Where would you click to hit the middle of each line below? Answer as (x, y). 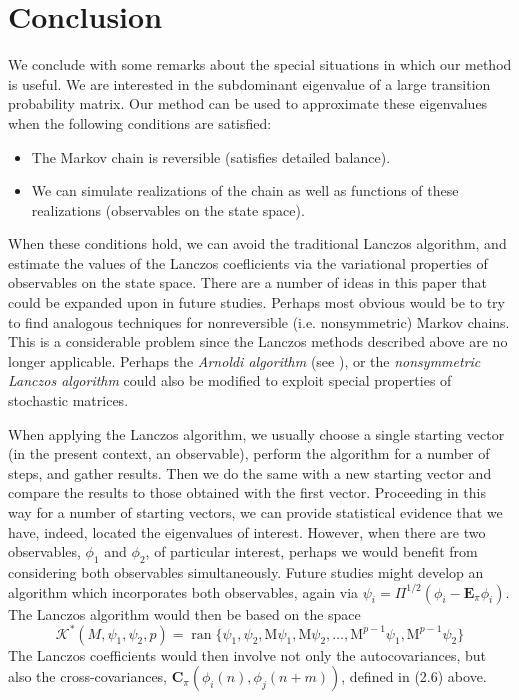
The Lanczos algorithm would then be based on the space (184, 613)
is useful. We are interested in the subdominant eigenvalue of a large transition (249, 83)
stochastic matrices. (68, 400)
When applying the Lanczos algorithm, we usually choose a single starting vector (256, 433)
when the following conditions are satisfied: (140, 122)
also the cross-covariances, (88, 676)
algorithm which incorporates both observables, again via (183, 591)
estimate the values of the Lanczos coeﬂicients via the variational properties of (248, 262)
